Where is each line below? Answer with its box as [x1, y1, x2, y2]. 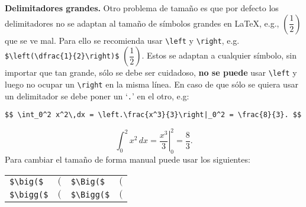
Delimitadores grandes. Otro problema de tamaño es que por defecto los [5, 2, 279, 14]
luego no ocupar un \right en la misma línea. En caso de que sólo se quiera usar [5, 77, 298, 90]
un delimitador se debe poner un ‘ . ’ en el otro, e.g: [5, 89, 189, 102]
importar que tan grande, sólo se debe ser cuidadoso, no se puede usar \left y [5, 66, 297, 79]
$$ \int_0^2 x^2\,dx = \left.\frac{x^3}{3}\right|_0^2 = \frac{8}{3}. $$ [5, 111, 302, 119]
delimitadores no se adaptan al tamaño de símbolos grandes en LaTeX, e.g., [5, 17, 279, 29]
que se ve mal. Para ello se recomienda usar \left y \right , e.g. [5, 34, 240, 46]
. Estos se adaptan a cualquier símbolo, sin [141, 49, 297, 62]
